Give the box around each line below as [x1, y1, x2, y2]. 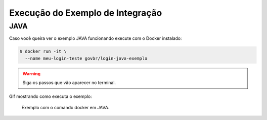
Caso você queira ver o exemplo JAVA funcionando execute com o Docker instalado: [9, 35, 182, 41]
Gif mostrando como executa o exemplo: [9, 93, 92, 99]
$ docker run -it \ [19, 49, 67, 54]
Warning [22, 70, 41, 76]
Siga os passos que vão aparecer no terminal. [22, 80, 116, 86]
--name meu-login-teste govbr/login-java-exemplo [25, 56, 148, 61]
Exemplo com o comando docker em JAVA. [21, 104, 110, 110]
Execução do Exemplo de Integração [9, 7, 162, 18]
